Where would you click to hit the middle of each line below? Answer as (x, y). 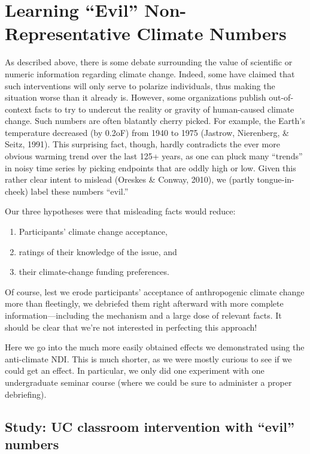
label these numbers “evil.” (80, 191)
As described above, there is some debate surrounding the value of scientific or (149, 62)
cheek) (16, 191)
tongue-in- (276, 179)
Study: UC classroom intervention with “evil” (150, 426)
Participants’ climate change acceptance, (93, 231)
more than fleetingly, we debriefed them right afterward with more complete (144, 303)
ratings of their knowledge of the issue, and (98, 251)
